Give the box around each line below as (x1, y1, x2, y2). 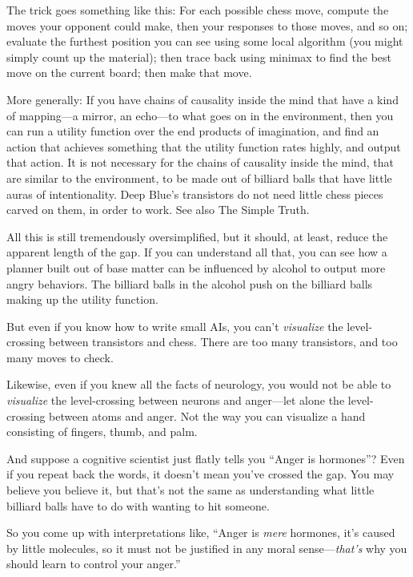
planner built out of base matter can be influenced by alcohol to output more (6, 259, 386, 276)
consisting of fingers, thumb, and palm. (6, 423, 198, 440)
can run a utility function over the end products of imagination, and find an (6, 123, 379, 139)
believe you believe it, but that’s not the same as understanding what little (6, 482, 375, 498)
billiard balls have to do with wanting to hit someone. (6, 497, 270, 514)
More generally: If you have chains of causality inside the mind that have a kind (6, 91, 399, 107)
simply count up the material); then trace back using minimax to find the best (6, 48, 391, 65)
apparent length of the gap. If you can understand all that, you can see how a (6, 244, 387, 260)
